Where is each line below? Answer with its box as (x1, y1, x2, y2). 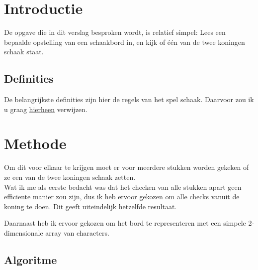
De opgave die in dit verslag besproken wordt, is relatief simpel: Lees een (4, 27, 226, 37)
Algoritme (4, 252, 57, 267)
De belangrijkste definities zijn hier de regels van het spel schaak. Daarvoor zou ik (4, 94, 254, 105)
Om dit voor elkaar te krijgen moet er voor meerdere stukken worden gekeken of (4, 162, 249, 172)
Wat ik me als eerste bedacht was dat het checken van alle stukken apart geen (4, 181, 242, 192)
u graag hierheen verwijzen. (4, 104, 87, 114)
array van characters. (45, 227, 109, 238)
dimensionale (4, 227, 43, 238)
